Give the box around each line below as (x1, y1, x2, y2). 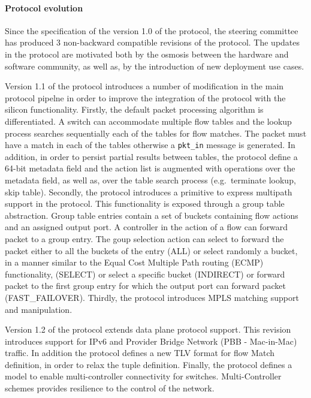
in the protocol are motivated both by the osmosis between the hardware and (5, 47, 289, 60)
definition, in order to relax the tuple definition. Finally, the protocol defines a (5, 358, 292, 370)
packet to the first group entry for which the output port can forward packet (5, 279, 286, 292)
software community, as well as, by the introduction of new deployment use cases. (5, 59, 304, 72)
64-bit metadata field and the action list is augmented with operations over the (5, 162, 295, 174)
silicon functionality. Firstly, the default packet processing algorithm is (5, 103, 264, 116)
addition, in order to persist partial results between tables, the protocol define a (5, 150, 298, 162)
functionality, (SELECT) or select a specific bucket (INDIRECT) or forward (5, 267, 285, 280)
